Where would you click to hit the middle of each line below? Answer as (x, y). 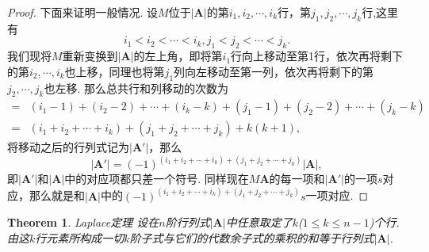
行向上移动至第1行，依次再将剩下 (317, 56)
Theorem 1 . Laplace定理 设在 (83, 222)
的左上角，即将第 (178, 56)
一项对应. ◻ (337, 195)
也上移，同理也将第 (115, 71)
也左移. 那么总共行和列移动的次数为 (136, 88)
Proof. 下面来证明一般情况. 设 (83, 12)
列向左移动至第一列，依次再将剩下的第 (274, 71)
